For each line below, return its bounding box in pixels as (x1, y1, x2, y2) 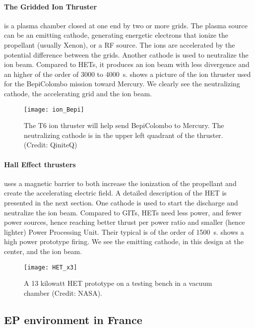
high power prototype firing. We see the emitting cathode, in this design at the (4, 236, 244, 247)
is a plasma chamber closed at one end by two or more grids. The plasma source (4, 20, 248, 30)
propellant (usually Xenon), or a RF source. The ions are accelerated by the (4, 39, 235, 50)
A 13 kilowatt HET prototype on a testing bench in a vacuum (24, 278, 212, 288)
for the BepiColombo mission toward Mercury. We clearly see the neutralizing (4, 78, 240, 89)
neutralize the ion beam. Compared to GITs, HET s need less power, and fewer (4, 207, 242, 217)
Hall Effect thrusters (4, 159, 76, 169)
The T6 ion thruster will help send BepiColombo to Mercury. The (24, 120, 224, 131)
